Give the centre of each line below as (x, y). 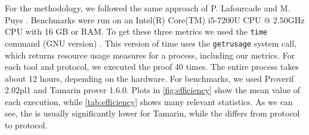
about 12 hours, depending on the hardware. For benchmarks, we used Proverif (149, 78)
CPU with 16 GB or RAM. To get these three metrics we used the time (136, 31)
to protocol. (26, 125)
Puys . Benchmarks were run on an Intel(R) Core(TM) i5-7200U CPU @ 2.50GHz (155, 19)
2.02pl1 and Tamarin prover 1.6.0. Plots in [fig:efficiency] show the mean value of (153, 90)
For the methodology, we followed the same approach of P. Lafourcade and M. (148, 8)
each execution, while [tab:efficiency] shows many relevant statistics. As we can (149, 101)
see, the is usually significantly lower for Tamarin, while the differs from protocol (152, 113)
